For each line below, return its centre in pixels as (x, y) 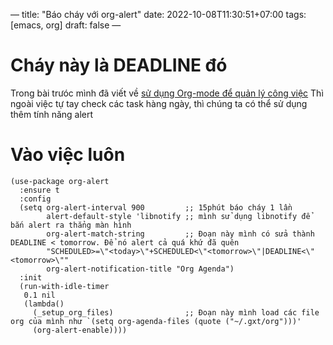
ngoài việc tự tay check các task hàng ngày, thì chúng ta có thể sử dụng (159, 103)
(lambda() (44, 304)
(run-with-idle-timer (64, 286)
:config (35, 199)
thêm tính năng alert (52, 114)
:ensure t (39, 190)
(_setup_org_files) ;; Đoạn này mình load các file (176, 312)
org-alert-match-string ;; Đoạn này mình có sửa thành (180, 234)
